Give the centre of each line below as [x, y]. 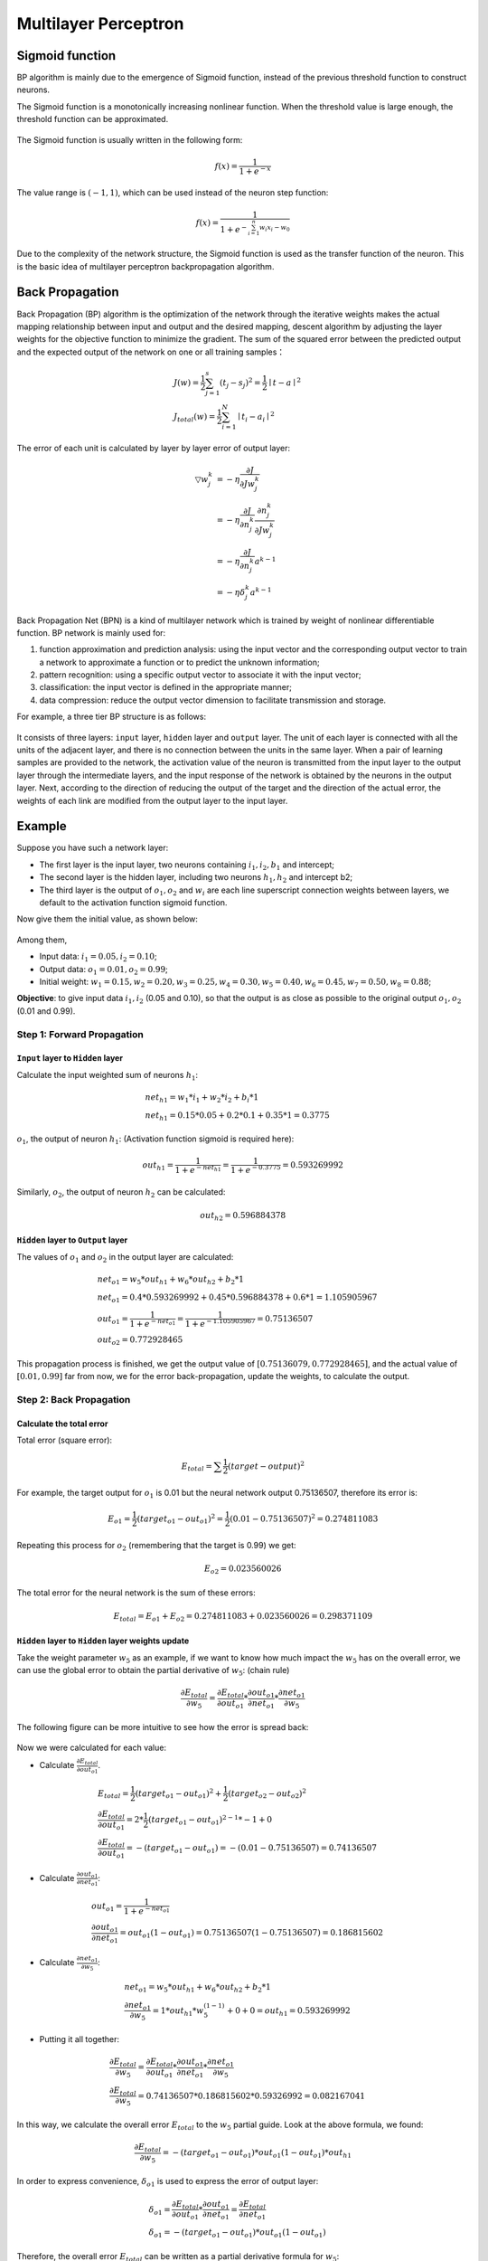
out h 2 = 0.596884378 [243, 1216]
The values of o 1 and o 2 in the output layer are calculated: [125, 1258]
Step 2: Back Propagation [74, 1399]
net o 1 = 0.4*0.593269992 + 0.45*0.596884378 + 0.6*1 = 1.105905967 [237, 1298]
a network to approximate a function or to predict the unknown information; [179, 662]
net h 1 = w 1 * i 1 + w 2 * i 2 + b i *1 [202, 1098]
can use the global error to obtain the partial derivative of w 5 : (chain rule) [153, 1671]
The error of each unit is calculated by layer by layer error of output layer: [154, 448]
